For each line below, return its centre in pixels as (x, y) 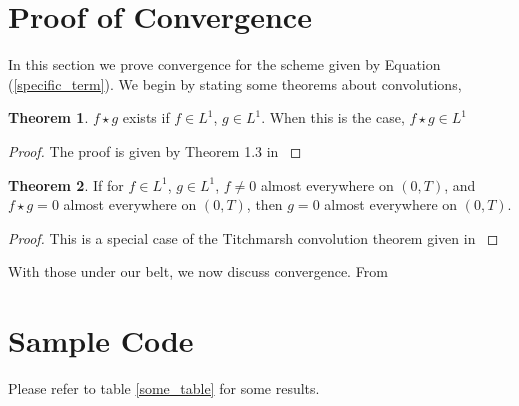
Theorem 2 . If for (66, 184)
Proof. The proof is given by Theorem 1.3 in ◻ (155, 150)
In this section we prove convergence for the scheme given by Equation (224, 64)
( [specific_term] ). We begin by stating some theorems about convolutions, (235, 83)
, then (264, 204)
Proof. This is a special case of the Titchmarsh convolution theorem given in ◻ (253, 237)
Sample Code (101, 340)
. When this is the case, (333, 117)
